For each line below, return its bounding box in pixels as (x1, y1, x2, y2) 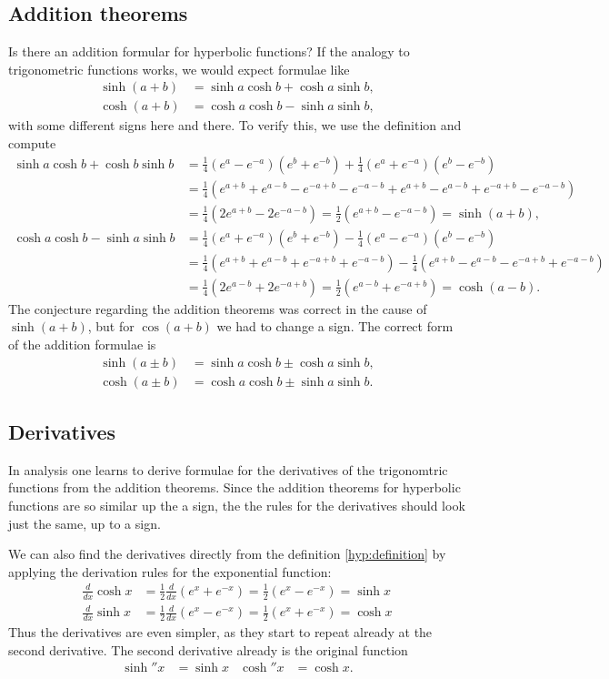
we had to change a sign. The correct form (216, 317, 454, 336)
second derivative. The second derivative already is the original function (8, 640, 408, 659)
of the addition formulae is (8, 335, 156, 354)
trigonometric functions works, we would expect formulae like (8, 59, 350, 78)
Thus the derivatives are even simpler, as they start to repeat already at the (8, 623, 433, 642)
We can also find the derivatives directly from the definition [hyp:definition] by (8, 544, 446, 563)
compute (8, 134, 56, 153)
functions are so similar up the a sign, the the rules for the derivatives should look (8, 496, 465, 515)
